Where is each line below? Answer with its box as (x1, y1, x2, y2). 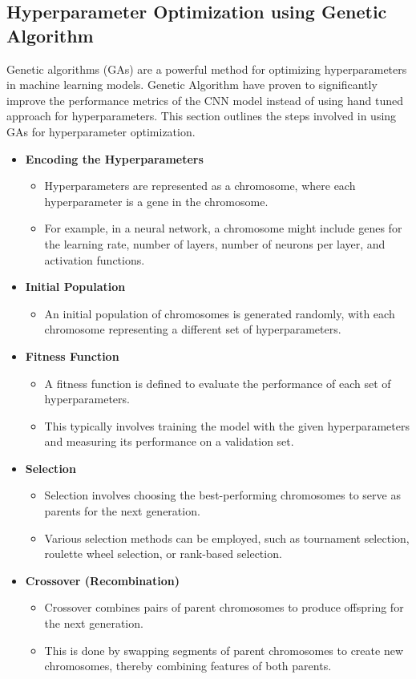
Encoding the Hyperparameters (25, 150, 204, 167)
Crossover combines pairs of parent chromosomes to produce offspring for (44, 599, 404, 616)
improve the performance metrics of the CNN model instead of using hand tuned (6, 91, 404, 108)
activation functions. (44, 251, 145, 268)
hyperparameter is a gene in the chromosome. (44, 192, 269, 209)
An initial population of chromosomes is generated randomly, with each (44, 305, 395, 321)
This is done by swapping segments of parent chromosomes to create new (44, 641, 404, 658)
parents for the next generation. (44, 503, 200, 519)
